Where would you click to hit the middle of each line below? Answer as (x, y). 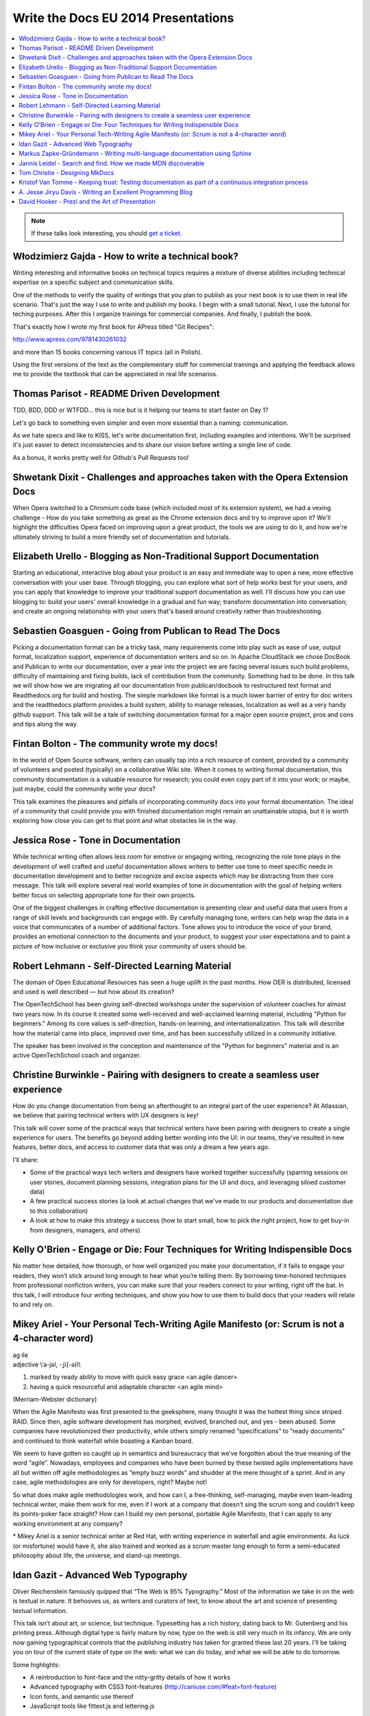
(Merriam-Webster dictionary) (55, 1400)
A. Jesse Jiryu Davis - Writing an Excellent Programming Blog (106, 192)
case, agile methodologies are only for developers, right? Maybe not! (110, 1482)
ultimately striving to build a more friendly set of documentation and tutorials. (122, 537)
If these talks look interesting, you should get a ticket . (107, 233)
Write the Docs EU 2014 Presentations (123, 18)
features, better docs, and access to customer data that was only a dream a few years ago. (141, 1147)
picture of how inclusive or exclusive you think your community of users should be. (130, 946)
